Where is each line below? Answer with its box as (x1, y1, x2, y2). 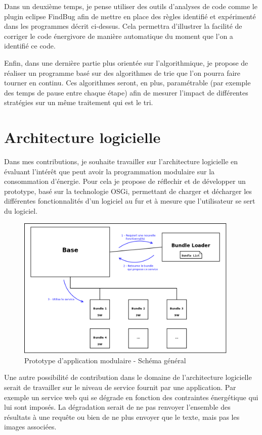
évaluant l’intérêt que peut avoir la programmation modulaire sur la (4, 166, 215, 176)
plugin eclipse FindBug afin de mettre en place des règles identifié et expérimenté (4, 11, 256, 21)
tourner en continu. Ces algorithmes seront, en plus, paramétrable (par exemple (4, 77, 251, 88)
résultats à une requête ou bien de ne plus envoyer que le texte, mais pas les (4, 411, 240, 422)
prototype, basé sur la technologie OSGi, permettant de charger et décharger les (4, 185, 252, 196)
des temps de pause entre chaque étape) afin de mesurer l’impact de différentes (4, 87, 248, 98)
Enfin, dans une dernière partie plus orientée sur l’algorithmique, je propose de (4, 57, 248, 68)
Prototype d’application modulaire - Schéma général (24, 355, 186, 365)
